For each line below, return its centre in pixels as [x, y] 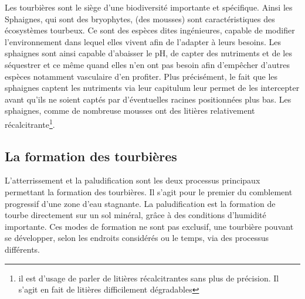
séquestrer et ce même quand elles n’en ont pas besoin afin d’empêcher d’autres [147, 64]
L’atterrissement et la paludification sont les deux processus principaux [133, 180]
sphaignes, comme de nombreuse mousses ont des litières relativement [130, 111]
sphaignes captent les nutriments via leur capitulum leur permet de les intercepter [152, 88]
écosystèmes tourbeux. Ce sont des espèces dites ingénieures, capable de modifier [150, 30]
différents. [23, 249]
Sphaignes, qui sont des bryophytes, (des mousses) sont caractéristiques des [140, 18]
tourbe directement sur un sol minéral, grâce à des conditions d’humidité [135, 215]
